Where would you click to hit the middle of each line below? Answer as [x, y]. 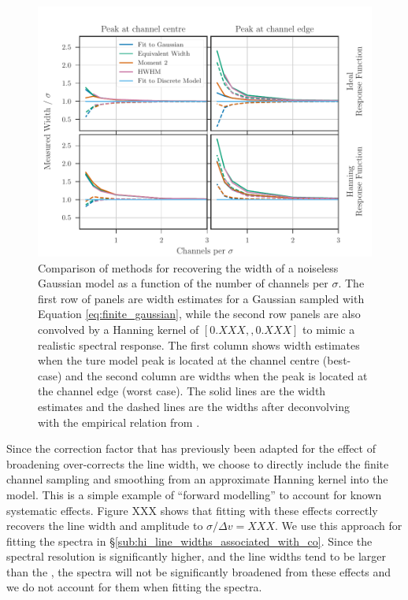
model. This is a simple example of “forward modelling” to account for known [194, 494]
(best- [337, 360]
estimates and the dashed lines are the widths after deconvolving [194, 406]
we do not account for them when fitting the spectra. [134, 587]
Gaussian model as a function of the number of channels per [183, 283]
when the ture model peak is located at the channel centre [179, 360]
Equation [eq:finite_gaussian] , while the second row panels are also [199, 314]
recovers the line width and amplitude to [105, 526]
